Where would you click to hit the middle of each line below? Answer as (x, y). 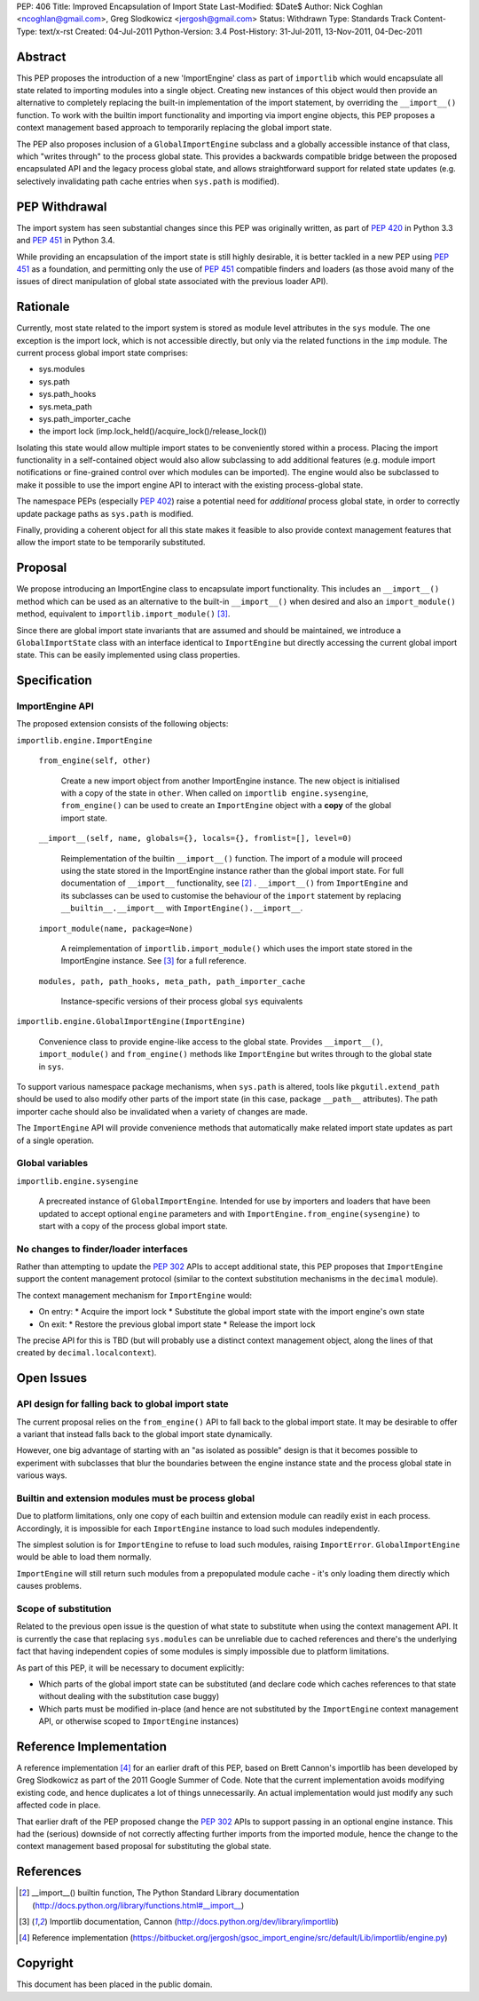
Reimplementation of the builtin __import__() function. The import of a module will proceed (232, 858)
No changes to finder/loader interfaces (102, 1249)
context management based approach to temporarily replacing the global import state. (174, 128)
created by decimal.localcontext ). (86, 1353)
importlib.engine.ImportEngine (84, 740)
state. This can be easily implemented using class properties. (128, 655)
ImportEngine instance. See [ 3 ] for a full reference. (154, 961)
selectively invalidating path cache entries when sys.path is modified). (148, 181)
